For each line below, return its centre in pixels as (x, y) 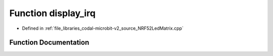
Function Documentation (49, 43)
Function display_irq (53, 13)
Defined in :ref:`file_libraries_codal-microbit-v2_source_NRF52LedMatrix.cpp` (103, 28)
